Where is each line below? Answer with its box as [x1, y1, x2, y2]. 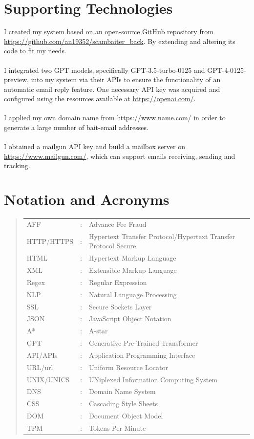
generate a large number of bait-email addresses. [4, 122, 148, 132]
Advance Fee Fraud [89, 219, 147, 229]
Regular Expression [89, 277, 147, 287]
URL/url [26, 362, 53, 372]
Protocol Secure [89, 241, 136, 251]
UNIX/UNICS [26, 374, 70, 384]
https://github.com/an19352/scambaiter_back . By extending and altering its [4, 36, 235, 46]
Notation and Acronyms [4, 189, 169, 209]
